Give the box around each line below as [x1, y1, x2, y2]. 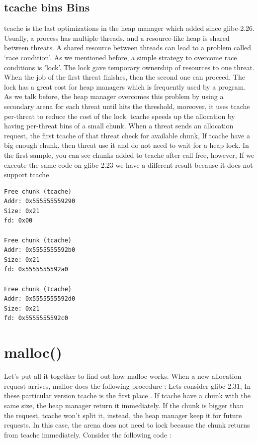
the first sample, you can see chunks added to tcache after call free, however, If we [4, 149, 255, 160]
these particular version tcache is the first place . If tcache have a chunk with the [4, 390, 251, 401]
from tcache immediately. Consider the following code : [4, 429, 172, 440]
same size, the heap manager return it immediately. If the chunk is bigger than [4, 400, 244, 410]
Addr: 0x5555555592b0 [4, 246, 76, 254]
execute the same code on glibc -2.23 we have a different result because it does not [4, 159, 253, 170]
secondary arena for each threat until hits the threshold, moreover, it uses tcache [4, 101, 250, 111]
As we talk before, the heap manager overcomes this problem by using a [4, 91, 224, 102]
